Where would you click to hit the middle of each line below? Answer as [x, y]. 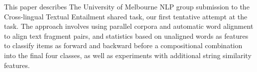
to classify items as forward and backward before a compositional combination [123, 45]
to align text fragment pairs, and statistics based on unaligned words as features [126, 36]
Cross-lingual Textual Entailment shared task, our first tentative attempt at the [126, 16]
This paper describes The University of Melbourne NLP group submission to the [127, 6]
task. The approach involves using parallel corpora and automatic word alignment [129, 26]
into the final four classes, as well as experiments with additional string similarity [128, 55]
